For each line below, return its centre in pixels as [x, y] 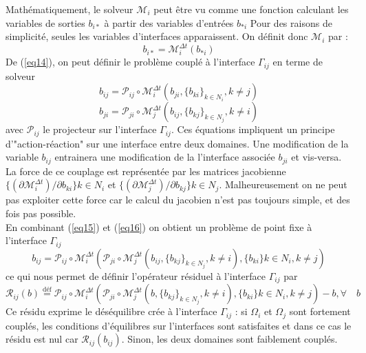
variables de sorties [45, 22]
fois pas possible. [41, 213]
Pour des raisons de [291, 22]
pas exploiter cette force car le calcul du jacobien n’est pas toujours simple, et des [178, 200]
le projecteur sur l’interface [100, 129]
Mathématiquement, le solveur [69, 9]
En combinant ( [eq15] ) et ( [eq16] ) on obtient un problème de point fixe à [159, 226]
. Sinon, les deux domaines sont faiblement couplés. [229, 339]
